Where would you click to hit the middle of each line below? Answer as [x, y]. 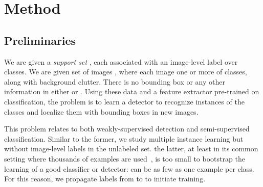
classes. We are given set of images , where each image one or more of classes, [126, 72]
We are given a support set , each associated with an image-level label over [121, 61]
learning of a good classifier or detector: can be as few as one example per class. [129, 168]
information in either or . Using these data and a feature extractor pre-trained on [132, 91]
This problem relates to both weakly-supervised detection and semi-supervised [127, 129]
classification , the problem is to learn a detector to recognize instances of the [124, 101]
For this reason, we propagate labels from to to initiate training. [105, 179]
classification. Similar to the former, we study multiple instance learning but [124, 138]
